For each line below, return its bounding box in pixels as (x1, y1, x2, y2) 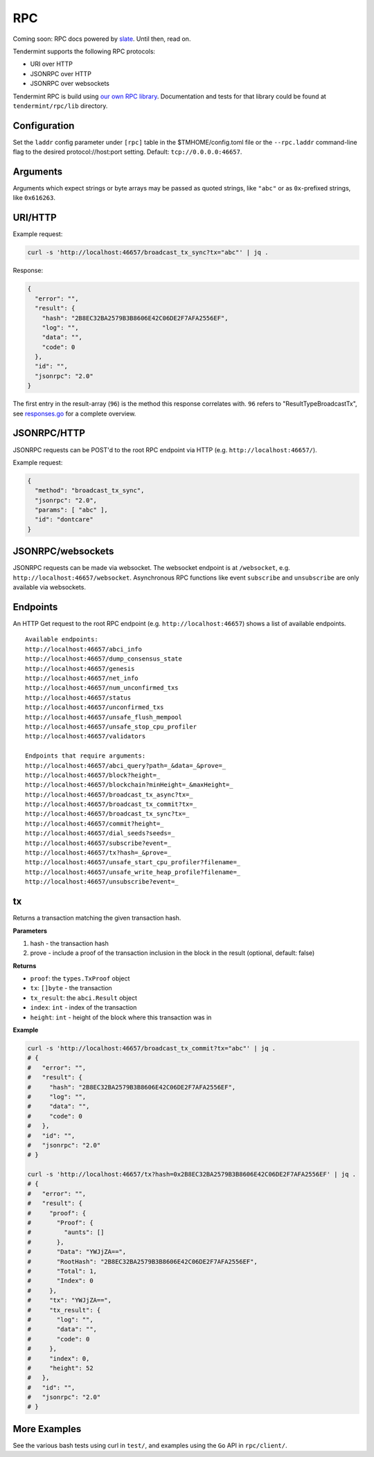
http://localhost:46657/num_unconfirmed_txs (25, 684, 179, 692)
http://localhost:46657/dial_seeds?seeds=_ (25, 830, 175, 837)
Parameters (12, 927, 48, 935)
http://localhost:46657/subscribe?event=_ (25, 839, 172, 847)
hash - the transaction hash (30, 939, 109, 947)
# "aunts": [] (27, 1228, 105, 1236)
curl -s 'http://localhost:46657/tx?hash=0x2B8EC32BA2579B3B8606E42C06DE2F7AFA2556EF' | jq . (27, 1170, 357, 1179)
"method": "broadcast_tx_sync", (35, 487, 145, 494)
